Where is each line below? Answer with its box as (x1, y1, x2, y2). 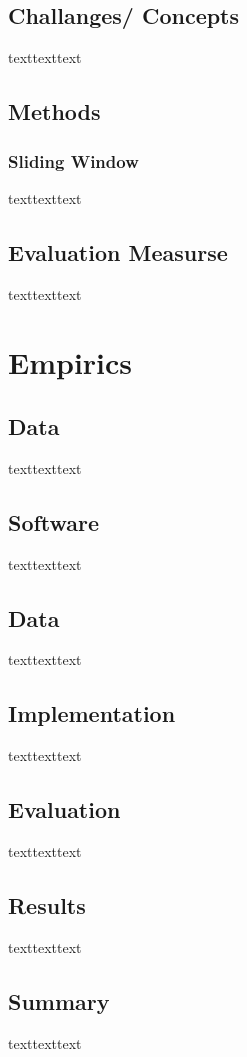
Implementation (8, 698, 176, 729)
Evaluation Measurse (8, 236, 228, 267)
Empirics (8, 342, 133, 383)
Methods (8, 96, 101, 127)
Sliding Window (8, 148, 139, 173)
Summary (8, 985, 110, 1016)
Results (8, 889, 86, 920)
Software (8, 506, 100, 537)
